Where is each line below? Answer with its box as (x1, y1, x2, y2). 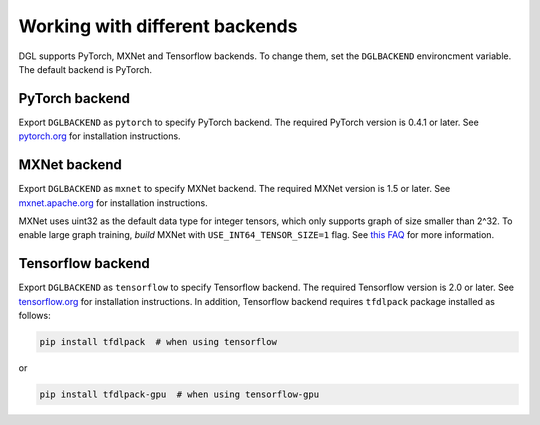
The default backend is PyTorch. (18, 63, 152, 75)
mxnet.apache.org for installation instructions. (18, 196, 209, 209)
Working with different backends (18, 15, 298, 37)
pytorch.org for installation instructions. (18, 130, 181, 142)
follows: (18, 310, 51, 321)
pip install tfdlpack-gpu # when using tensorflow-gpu (39, 388, 320, 400)
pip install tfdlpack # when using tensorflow (39, 336, 277, 347)
